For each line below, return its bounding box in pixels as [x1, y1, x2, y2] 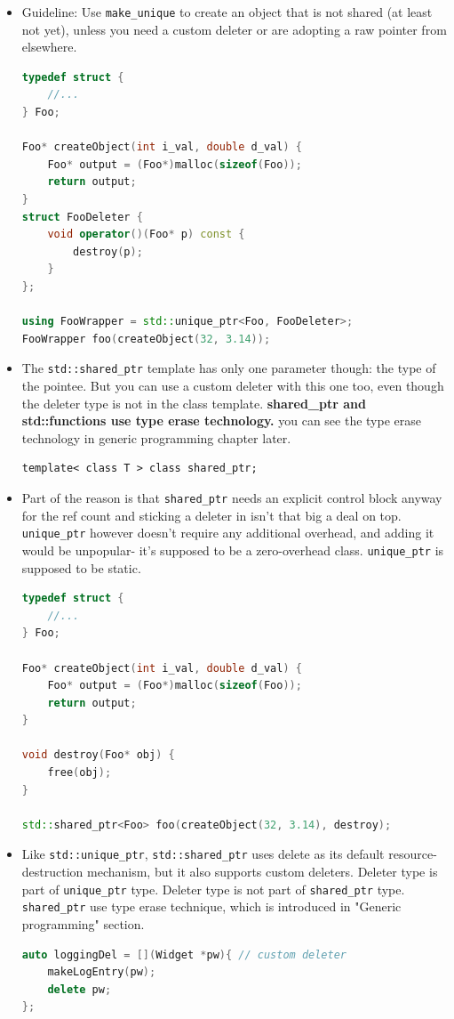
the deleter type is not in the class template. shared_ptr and [21, 393, 366, 412]
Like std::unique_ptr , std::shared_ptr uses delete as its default [21, 845, 385, 863]
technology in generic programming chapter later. [21, 428, 291, 447]
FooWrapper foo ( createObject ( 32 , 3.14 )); [21, 332, 271, 345]
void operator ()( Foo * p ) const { [47, 228, 245, 241]
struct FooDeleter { [21, 210, 143, 223]
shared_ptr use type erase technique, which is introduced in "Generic [21, 897, 402, 916]
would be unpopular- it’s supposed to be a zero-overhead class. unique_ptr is [21, 540, 444, 559]
